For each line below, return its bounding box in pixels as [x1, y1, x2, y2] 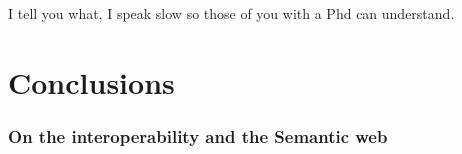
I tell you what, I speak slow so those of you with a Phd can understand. [8, 3, 455, 23]
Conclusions [8, 61, 175, 102]
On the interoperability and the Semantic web [8, 123, 388, 148]
